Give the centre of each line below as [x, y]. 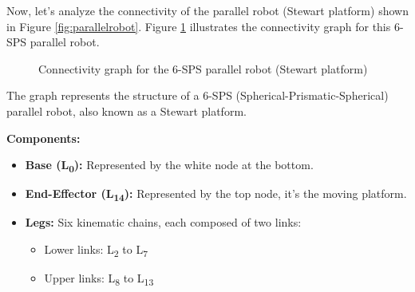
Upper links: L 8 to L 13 [99, 279]
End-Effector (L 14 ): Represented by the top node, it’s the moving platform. [216, 195]
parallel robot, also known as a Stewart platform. [126, 110]
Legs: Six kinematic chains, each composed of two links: [163, 222]
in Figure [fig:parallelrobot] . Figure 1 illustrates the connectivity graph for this [199, 26]
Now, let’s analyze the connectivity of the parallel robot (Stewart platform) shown [207, 10]
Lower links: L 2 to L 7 [96, 250]
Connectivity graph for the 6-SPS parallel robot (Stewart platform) [203, 68]
